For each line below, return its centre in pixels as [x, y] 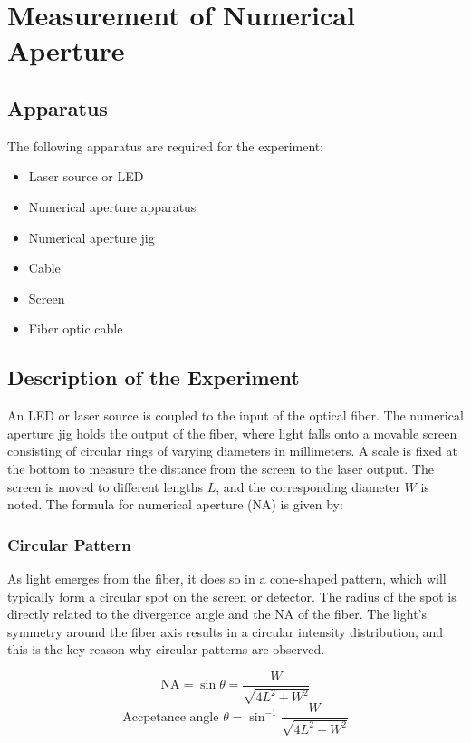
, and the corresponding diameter [308, 486]
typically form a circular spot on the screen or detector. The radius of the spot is [232, 596]
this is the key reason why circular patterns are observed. [166, 649]
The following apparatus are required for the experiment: [166, 145]
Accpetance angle [171, 717]
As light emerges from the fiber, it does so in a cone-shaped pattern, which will [227, 578]
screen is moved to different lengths [106, 486]
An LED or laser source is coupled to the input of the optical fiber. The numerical [235, 415]
